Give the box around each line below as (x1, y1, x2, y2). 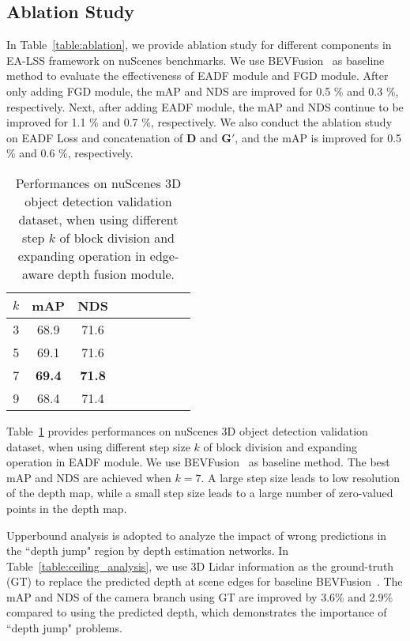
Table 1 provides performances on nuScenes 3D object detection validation (6, 422, 368, 439)
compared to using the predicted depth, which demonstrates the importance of (6, 604, 387, 620)
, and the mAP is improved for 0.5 (235, 129, 402, 145)
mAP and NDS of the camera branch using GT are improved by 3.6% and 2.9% (6, 588, 393, 605)
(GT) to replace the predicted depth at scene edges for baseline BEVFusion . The (6, 573, 403, 590)
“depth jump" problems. (6, 620, 122, 636)
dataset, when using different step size (6, 438, 190, 454)
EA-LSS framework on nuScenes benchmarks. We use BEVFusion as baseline (6, 51, 385, 68)
